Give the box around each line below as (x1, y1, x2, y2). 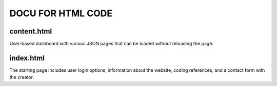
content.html (9, 27, 52, 36)
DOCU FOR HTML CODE (9, 8, 113, 19)
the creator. (9, 74, 34, 80)
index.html (9, 53, 45, 62)
